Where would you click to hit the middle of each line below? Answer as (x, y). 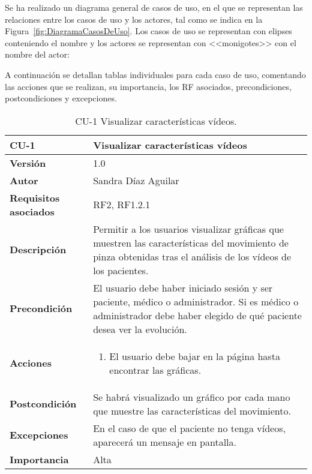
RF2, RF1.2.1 (122, 205)
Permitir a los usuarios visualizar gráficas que (188, 229)
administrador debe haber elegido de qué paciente (197, 315)
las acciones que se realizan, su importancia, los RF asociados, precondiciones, (148, 86)
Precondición (41, 308)
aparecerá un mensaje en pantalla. (165, 442)
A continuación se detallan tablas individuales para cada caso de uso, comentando (155, 74)
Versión (28, 163)
